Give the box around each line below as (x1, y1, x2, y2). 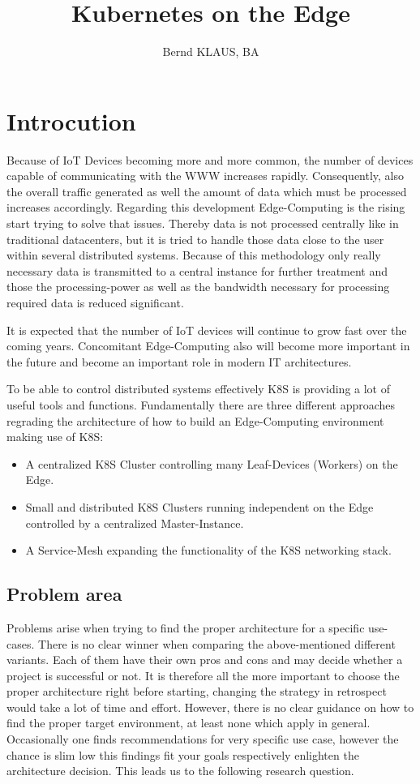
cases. (6, 635, 35, 652)
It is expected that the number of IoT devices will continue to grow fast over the (6, 321, 407, 338)
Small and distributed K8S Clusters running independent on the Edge (25, 498, 374, 515)
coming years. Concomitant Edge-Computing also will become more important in (6, 337, 410, 354)
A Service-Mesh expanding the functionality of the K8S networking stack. (25, 542, 392, 559)
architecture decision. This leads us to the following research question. (6, 762, 354, 779)
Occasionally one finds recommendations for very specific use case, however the (6, 730, 399, 748)
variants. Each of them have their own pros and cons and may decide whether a (6, 651, 403, 668)
